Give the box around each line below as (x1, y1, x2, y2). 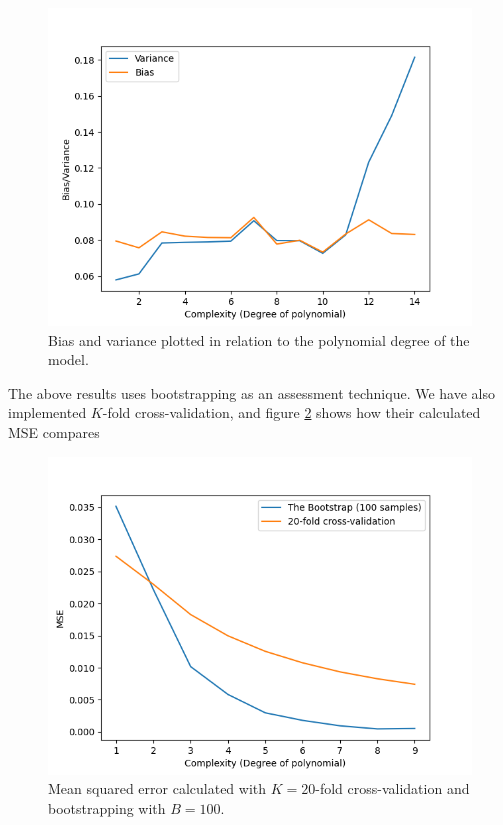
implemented (8, 402, 87, 423)
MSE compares (8, 421, 100, 442)
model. (48, 349, 89, 370)
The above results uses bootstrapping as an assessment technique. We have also (8, 382, 495, 403)
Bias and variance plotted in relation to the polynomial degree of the (48, 329, 470, 350)
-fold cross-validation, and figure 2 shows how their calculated (102, 402, 481, 423)
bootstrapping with (48, 797, 166, 818)
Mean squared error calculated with (48, 778, 267, 799)
